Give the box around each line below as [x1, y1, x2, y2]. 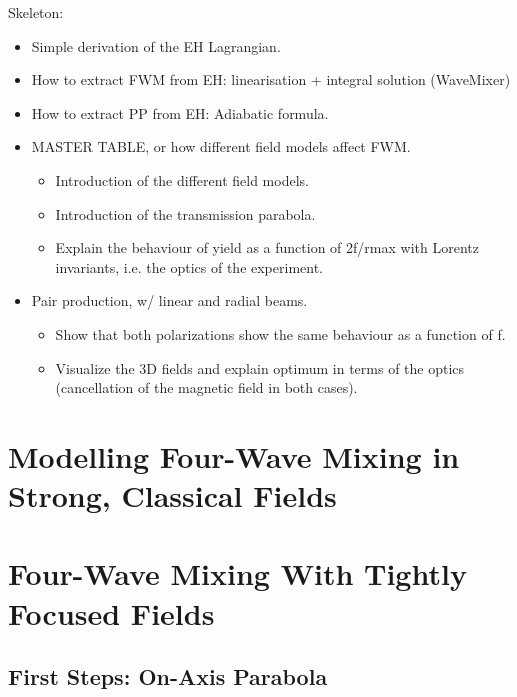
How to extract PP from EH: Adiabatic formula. [31, 102, 329, 123]
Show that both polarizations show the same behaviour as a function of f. [55, 323, 506, 344]
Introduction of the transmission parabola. [55, 203, 316, 224]
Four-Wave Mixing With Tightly [8, 553, 467, 594]
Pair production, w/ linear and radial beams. [31, 290, 308, 311]
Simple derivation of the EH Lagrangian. [31, 35, 281, 56]
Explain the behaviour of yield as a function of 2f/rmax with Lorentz [55, 237, 479, 258]
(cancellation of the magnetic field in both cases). [55, 377, 358, 398]
